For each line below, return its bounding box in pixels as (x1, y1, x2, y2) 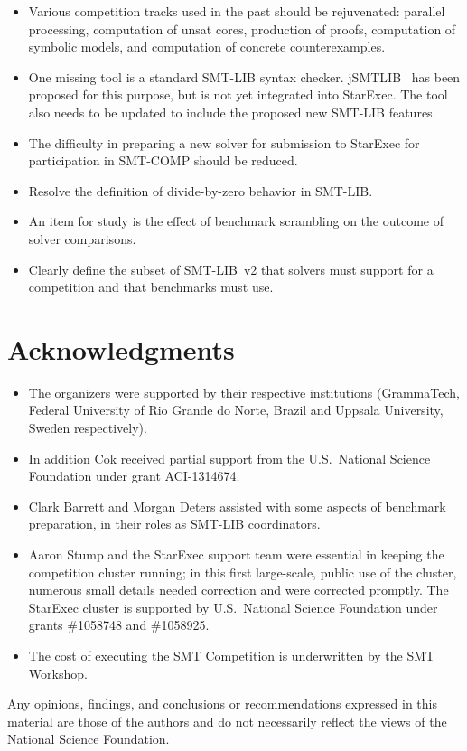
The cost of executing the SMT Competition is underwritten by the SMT (28, 645, 435, 664)
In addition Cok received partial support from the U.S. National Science (28, 448, 431, 467)
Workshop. (28, 663, 88, 682)
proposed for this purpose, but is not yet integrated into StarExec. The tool (28, 85, 448, 104)
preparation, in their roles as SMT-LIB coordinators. (28, 514, 321, 533)
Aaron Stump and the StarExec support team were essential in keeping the (28, 545, 444, 563)
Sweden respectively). (28, 418, 147, 437)
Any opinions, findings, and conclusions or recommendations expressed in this (7, 694, 437, 713)
